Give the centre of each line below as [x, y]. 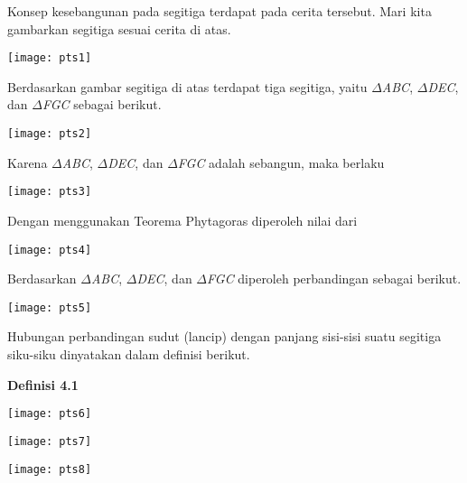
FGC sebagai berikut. [102, 104]
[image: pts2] [50, 134]
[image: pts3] [50, 192]
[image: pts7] [50, 441]
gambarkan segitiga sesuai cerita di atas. [119, 28]
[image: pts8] [50, 469]
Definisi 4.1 [43, 384]
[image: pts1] [50, 58]
